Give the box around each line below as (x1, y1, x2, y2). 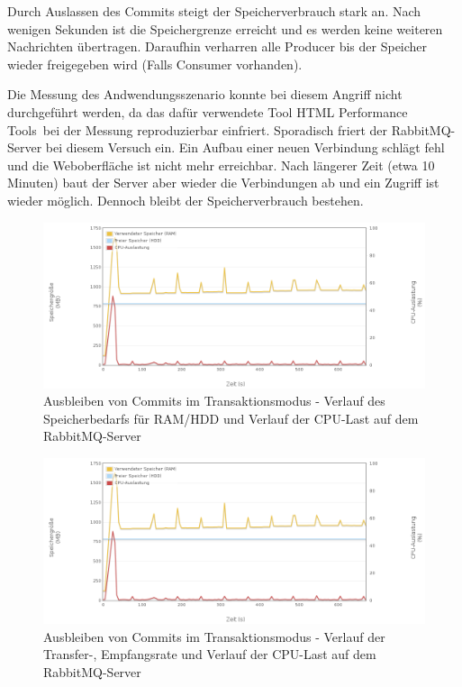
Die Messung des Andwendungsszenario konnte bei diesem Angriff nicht (7, 85, 403, 104)
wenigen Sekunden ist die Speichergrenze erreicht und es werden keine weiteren (7, 19, 443, 38)
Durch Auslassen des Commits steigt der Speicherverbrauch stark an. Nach (7, 2, 421, 20)
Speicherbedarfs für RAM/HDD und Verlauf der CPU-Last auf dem (43, 408, 419, 427)
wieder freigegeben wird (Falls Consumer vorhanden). (7, 54, 303, 73)
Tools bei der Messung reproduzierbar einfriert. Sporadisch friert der (7, 120, 387, 139)
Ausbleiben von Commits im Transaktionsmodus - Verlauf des (43, 391, 385, 410)
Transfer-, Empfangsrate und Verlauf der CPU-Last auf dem (43, 645, 376, 664)
